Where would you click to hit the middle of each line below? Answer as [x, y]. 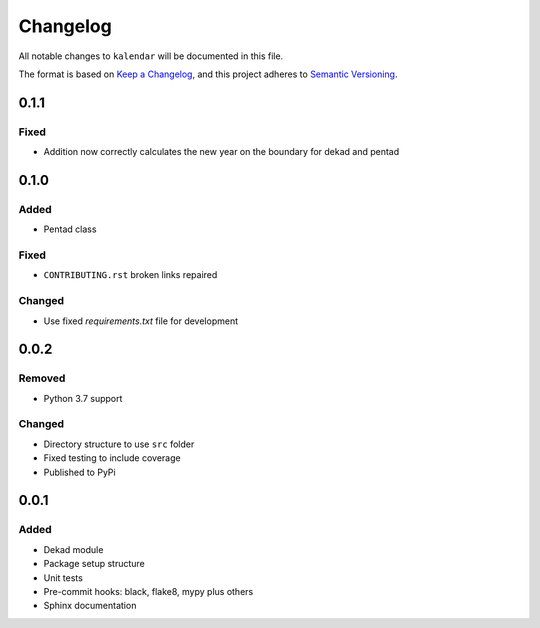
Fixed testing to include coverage [112, 458]
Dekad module [73, 549]
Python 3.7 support [83, 398]
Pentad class [70, 229]
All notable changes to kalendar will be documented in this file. [151, 56]
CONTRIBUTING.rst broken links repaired [130, 275]
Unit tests [63, 577]
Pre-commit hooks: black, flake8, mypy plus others [148, 591]
